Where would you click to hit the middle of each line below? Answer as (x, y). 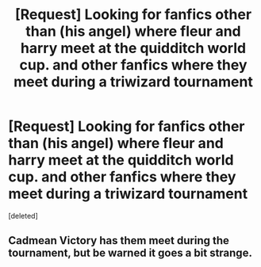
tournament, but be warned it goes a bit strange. (130, 253)
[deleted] (23, 216)
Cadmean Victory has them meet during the (119, 240)
